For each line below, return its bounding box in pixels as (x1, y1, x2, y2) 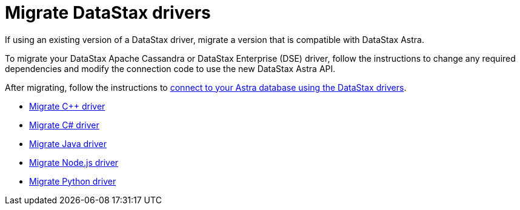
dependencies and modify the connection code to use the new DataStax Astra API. (5, 63, 336, 74)
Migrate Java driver (29, 138, 107, 149)
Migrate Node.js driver (29, 157, 119, 168)
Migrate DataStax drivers (5, 2, 211, 23)
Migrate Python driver (29, 176, 116, 186)
